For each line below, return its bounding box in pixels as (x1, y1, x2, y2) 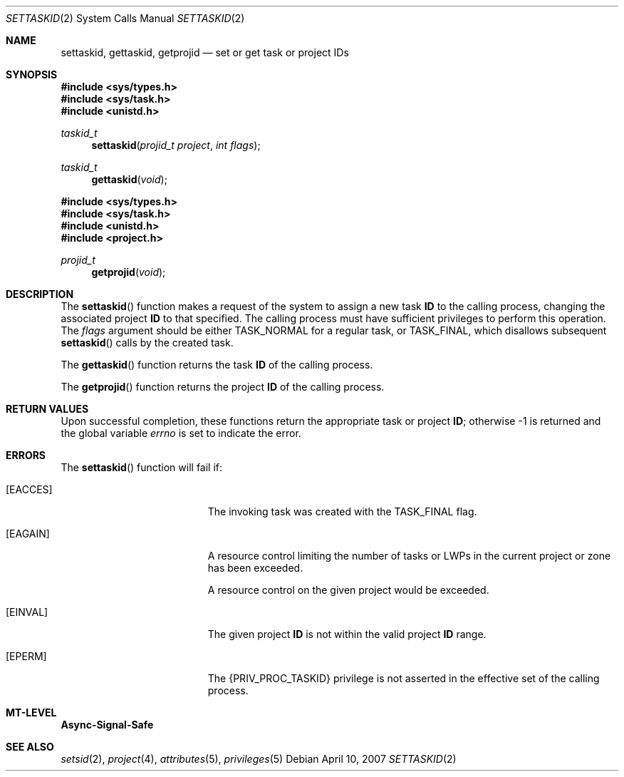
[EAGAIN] (6, 528, 50, 540)
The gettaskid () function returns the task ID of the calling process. (61, 359, 373, 371)
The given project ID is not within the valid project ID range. (207, 628, 487, 640)
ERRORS (6, 449, 46, 461)
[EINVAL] (6, 606, 48, 618)
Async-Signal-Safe (61, 719, 154, 731)
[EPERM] (6, 650, 47, 662)
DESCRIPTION (6, 288, 74, 300)
